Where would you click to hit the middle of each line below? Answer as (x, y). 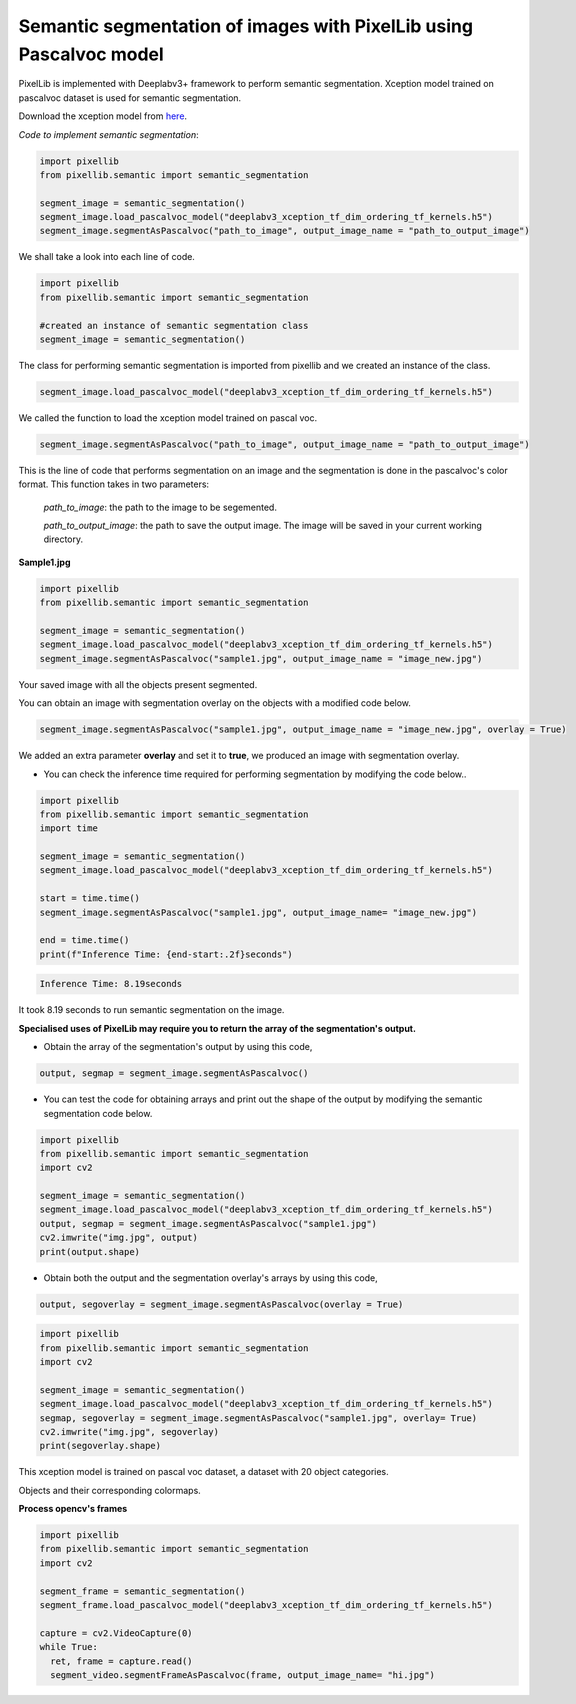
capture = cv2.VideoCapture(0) (116, 1633)
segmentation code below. (98, 1113)
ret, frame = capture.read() (122, 1661)
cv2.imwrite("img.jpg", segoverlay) (129, 1431)
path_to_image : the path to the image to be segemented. (160, 507)
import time (69, 828)
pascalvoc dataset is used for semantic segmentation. (130, 97)
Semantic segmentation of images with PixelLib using (246, 26)
